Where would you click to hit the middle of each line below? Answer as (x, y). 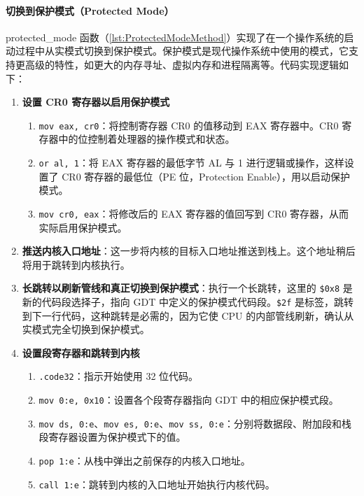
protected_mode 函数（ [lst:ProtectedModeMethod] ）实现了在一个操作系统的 (175, 37)
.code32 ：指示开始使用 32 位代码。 (119, 376)
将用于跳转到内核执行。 (76, 264)
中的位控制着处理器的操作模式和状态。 (147, 139)
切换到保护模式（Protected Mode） (90, 10)
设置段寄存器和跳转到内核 (81, 352)
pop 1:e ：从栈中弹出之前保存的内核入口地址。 (145, 460)
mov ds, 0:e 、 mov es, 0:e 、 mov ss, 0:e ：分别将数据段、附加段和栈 (195, 423)
